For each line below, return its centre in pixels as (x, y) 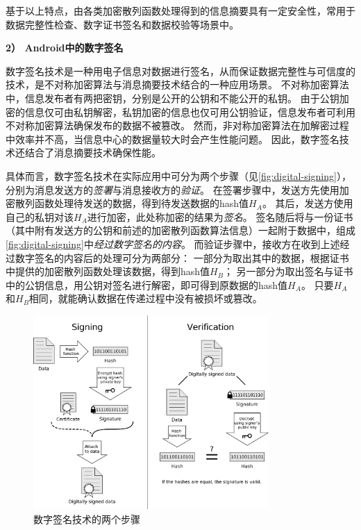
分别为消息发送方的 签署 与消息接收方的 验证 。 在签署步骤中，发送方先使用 (173, 189)
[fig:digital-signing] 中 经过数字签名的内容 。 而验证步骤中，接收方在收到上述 (173, 243)
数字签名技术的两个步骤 (87, 519)
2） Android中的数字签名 (65, 48)
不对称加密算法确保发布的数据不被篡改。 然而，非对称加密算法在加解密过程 (177, 125)
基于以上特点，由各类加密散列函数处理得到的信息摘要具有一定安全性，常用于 (180, 10)
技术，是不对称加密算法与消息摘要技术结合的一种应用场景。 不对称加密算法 (177, 84)
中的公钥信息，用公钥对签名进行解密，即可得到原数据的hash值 (147, 284)
